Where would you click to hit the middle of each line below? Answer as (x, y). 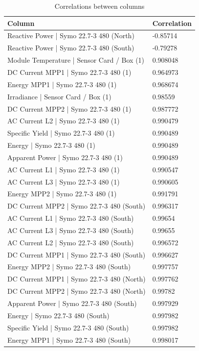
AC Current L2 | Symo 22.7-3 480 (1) (64, 121)
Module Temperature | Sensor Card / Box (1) (76, 60)
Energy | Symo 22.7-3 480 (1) (51, 145)
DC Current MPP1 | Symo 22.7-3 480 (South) (77, 254)
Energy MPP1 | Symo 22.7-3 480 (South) (69, 339)
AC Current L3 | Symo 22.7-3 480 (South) (71, 230)
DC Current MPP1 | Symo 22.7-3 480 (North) (77, 279)
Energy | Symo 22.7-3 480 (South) (58, 315)
